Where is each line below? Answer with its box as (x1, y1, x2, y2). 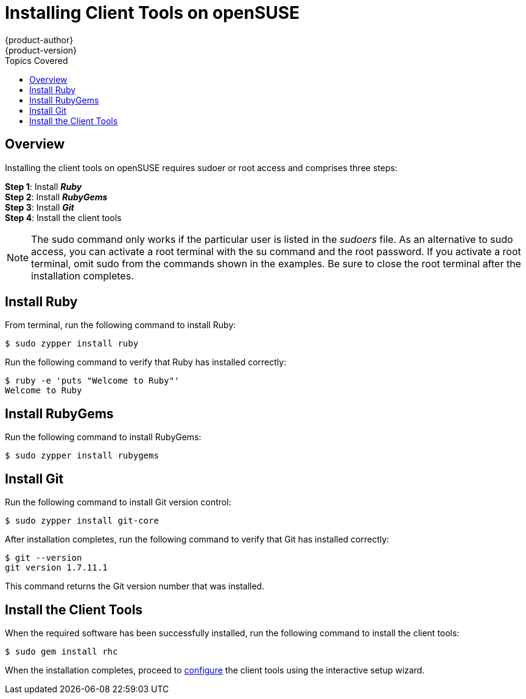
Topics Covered (5, 55, 68, 66)
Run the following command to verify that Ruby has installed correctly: (5, 357, 287, 368)
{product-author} (5, 34, 74, 45)
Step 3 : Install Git (5, 202, 74, 213)
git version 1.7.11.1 (5, 563, 108, 573)
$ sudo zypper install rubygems (5, 451, 159, 461)
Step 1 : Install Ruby (5, 181, 82, 192)
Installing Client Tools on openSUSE (5, 2, 300, 23)
